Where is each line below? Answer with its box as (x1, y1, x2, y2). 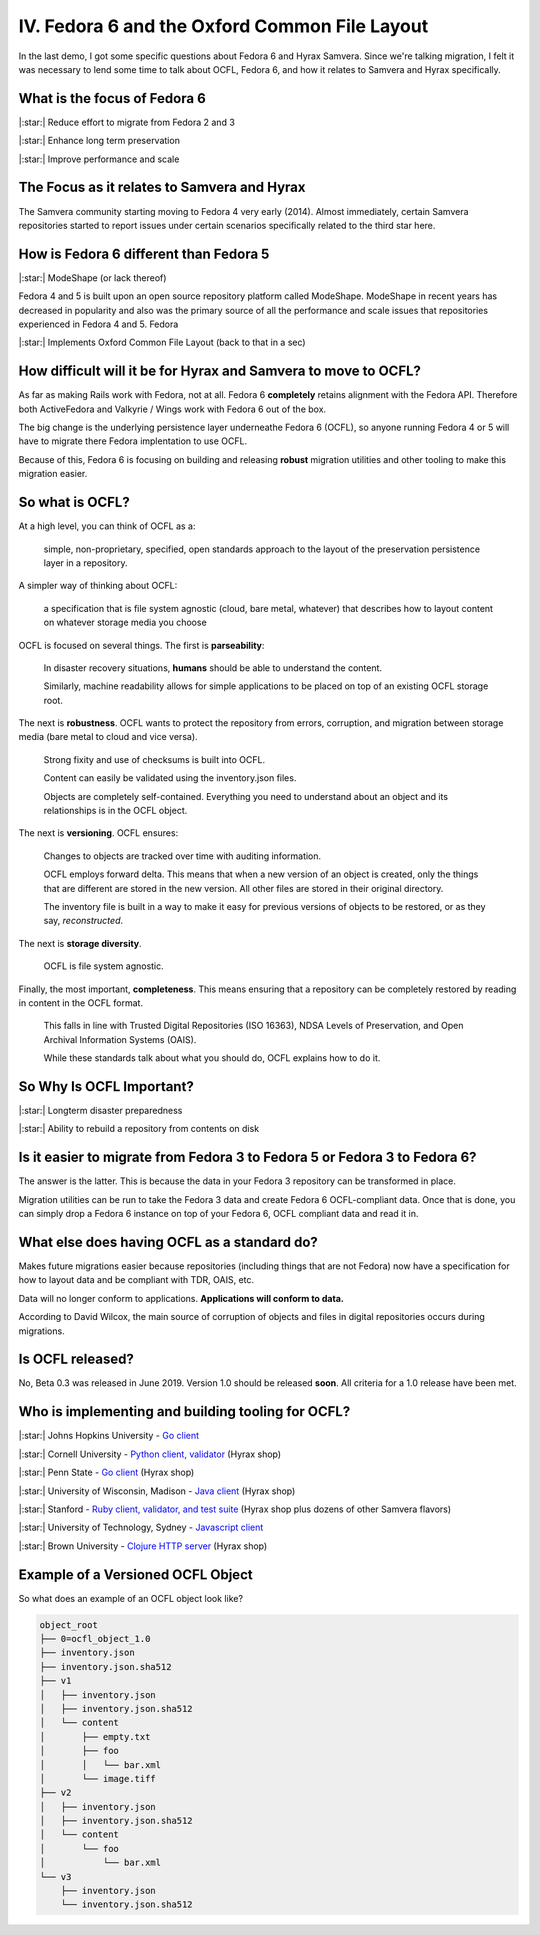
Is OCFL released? (18, 1351, 134, 1368)
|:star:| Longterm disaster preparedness (18, 1105, 183, 1116)
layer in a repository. (43, 556, 128, 569)
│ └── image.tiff (39, 1773, 157, 1784)
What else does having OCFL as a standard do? (18, 1233, 319, 1250)
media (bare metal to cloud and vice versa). (18, 731, 199, 743)
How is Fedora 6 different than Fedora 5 (18, 245, 270, 262)
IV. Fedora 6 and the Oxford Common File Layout (18, 15, 429, 37)
